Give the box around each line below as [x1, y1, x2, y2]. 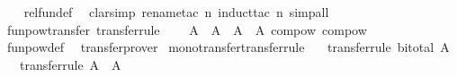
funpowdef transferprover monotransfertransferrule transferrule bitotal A [6, 38, 450, 56]
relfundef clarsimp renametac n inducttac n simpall [23, 3, 329, 21]
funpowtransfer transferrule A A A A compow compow [6, 20, 367, 38]
